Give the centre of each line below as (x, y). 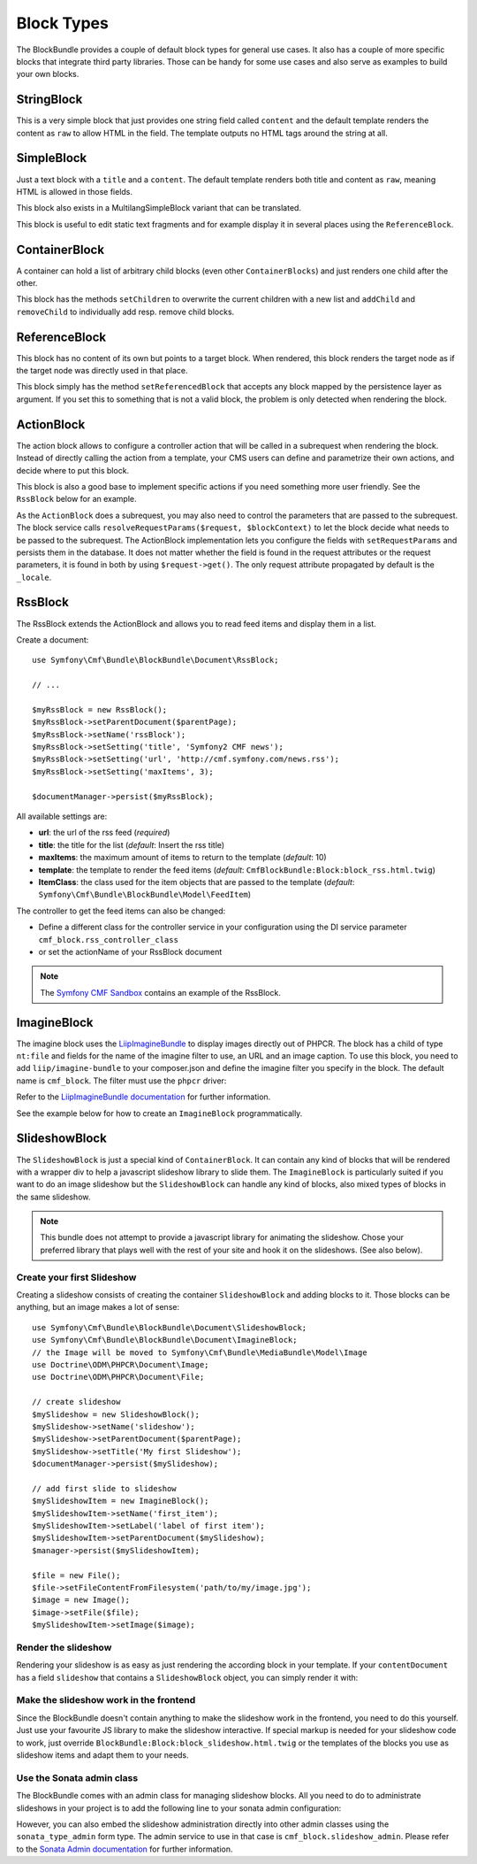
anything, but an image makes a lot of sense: (98, 1307)
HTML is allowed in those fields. (74, 191)
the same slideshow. (53, 1197)
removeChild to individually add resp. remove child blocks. (125, 312)
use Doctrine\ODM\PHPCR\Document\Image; (121, 1364)
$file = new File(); (76, 1575)
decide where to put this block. (73, 470)
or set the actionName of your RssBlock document (130, 951)
